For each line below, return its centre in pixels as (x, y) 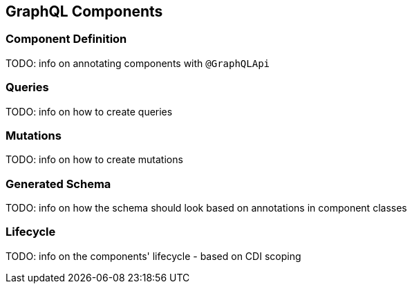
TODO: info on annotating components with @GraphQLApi (138, 63)
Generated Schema (58, 184)
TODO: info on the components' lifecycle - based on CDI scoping (153, 256)
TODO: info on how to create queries (89, 111)
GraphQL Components (84, 11)
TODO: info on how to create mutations (94, 160)
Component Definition (66, 39)
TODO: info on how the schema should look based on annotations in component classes (206, 208)
